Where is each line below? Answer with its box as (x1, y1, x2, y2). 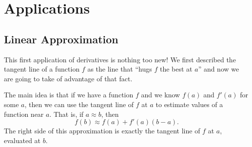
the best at (159, 64, 193, 74)
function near (4, 109, 44, 119)
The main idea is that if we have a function (4, 90, 134, 100)
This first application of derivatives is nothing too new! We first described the (4, 54, 236, 64)
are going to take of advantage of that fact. (4, 73, 133, 83)
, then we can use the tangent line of (24, 99, 134, 109)
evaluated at (4, 135, 41, 145)
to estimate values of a (155, 99, 223, 109)
